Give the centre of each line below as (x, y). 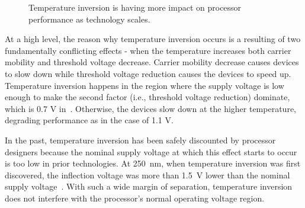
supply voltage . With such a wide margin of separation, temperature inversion (149, 186)
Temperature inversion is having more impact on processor (135, 7)
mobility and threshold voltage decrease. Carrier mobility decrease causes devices (152, 62)
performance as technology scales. (89, 19)
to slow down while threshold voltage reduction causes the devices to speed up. (148, 73)
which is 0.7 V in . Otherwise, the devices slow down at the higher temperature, (150, 108)
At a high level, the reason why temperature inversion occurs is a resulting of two (153, 39)
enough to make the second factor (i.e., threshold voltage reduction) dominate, (147, 97)
